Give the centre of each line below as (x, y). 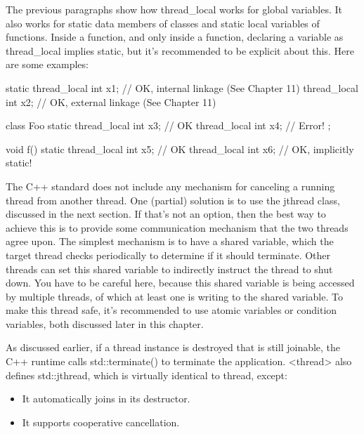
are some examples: (47, 64)
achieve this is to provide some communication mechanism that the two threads (177, 227)
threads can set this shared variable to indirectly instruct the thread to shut (169, 269)
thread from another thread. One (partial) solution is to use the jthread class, (173, 200)
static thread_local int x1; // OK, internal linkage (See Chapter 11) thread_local (182, 87)
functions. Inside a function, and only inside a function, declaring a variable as (175, 37)
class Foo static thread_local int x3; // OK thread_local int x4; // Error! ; (168, 125)
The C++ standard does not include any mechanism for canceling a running (170, 186)
